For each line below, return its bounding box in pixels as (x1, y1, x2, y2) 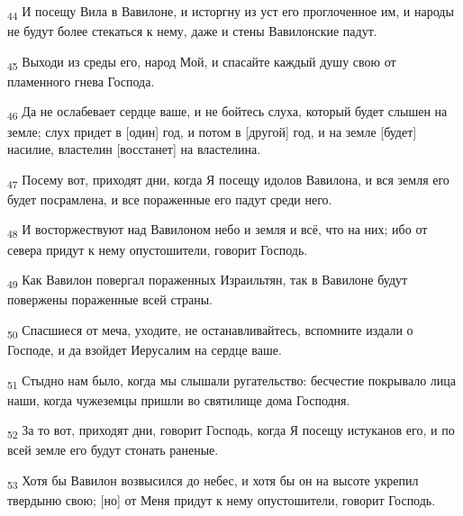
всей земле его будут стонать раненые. (7, 440, 219, 459)
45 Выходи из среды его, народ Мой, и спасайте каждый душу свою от (7, 51, 396, 73)
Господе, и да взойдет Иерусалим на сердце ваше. (7, 340, 282, 359)
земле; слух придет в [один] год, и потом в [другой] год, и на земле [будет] (7, 122, 417, 140)
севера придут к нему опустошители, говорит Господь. (7, 240, 308, 258)
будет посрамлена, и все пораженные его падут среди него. (7, 189, 332, 208)
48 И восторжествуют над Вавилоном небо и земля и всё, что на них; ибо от (7, 220, 428, 241)
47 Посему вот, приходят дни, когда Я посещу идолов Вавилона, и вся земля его (7, 169, 449, 191)
